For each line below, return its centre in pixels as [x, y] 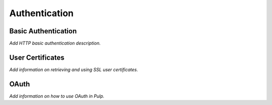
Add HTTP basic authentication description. [55, 43]
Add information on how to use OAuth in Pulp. [57, 96]
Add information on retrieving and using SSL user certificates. [74, 69]
